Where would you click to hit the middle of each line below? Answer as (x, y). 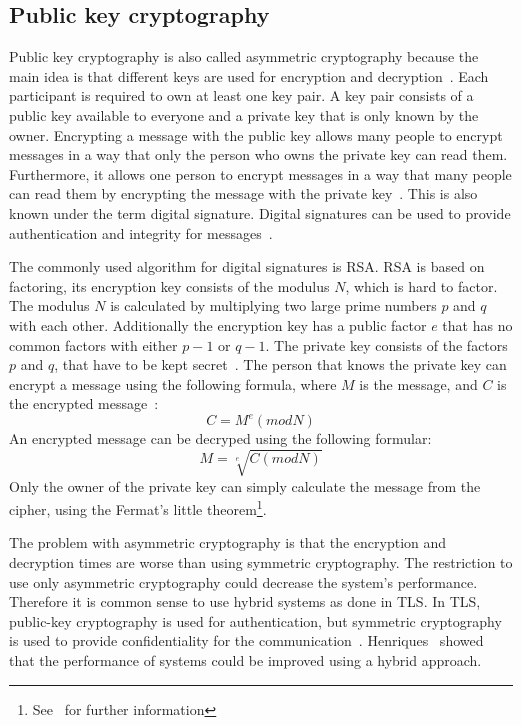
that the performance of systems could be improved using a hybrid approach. (245, 659)
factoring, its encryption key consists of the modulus (169, 285)
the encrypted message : (84, 403)
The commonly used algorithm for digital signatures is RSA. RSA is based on (247, 266)
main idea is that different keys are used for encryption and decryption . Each (249, 75)
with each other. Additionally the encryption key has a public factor (218, 324)
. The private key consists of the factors (386, 344)
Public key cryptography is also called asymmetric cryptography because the (244, 56)
